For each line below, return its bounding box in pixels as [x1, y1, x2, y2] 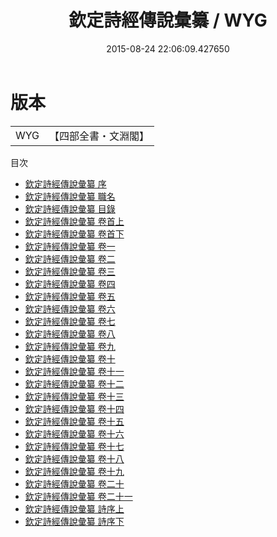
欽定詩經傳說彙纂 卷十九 [24, 465, 125, 477]
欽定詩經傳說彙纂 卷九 [24, 340, 116, 352]
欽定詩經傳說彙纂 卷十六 [24, 427, 125, 440]
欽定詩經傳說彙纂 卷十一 [24, 365, 125, 377]
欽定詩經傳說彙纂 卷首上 [24, 215, 125, 227]
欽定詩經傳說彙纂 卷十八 [24, 452, 125, 465]
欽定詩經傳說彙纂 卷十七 [24, 440, 125, 452]
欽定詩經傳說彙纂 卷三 [24, 265, 116, 277]
